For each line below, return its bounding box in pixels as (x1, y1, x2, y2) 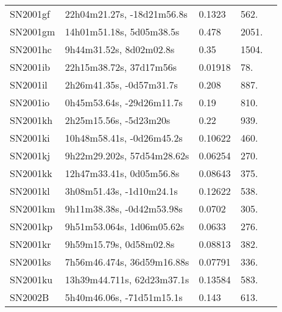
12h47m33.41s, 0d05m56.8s (65, 166, 180, 180)
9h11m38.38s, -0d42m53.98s (65, 201, 183, 216)
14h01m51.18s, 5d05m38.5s (65, 24, 180, 38)
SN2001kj (10, 148, 51, 162)
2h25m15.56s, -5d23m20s (65, 113, 171, 127)
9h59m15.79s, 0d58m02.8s (65, 237, 175, 251)
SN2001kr (10, 237, 51, 251)
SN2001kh (10, 113, 53, 127)
